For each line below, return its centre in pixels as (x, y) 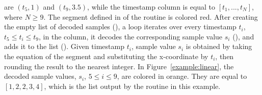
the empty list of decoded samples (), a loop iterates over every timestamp (120, 27)
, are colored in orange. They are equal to (182, 76)
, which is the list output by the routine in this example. (132, 86)
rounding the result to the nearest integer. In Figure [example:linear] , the (119, 66)
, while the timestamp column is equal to (151, 7)
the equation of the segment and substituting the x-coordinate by (106, 56)
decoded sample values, (40, 76)
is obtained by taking (219, 46)
